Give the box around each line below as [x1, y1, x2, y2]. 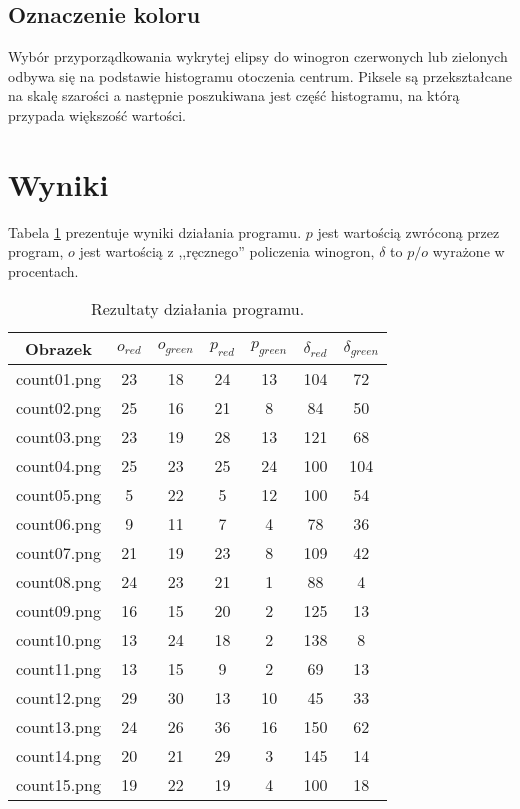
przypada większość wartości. [8, 104, 187, 125]
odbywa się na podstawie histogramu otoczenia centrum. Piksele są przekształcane [8, 65, 512, 86]
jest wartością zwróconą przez [317, 221, 500, 242]
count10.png [16, 628, 101, 652]
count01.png [16, 367, 101, 391]
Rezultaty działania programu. [90, 297, 305, 321]
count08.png [16, 570, 101, 594]
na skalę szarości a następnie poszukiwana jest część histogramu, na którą [8, 85, 460, 106]
